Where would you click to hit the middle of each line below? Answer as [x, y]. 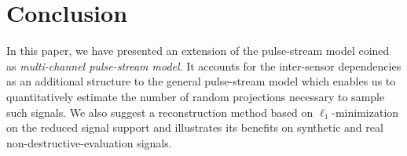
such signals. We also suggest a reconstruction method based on [160, 112]
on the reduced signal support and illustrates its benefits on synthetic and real [195, 127]
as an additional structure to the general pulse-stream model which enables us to [201, 81]
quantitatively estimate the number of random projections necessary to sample [196, 96]
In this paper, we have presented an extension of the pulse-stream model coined [198, 51]
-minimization [365, 112]
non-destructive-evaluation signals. [89, 142]
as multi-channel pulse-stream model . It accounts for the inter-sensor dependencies [204, 65]
